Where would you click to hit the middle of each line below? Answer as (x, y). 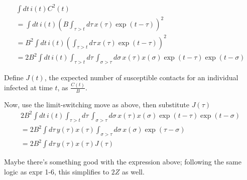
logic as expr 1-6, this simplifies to (57, 172)
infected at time (28, 87)
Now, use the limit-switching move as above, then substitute (97, 104)
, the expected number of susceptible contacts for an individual (141, 77)
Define (14, 77)
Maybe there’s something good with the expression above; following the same (123, 162)
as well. (133, 172)
